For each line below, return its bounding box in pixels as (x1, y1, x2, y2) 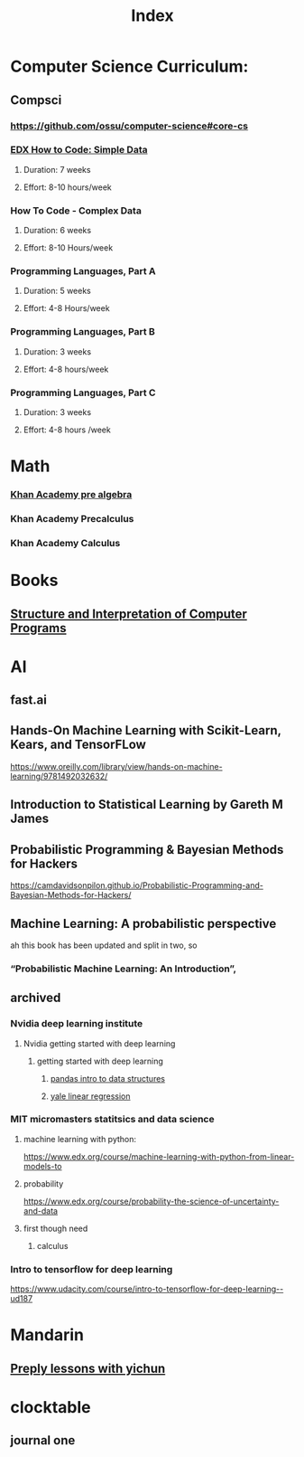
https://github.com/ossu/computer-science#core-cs (10, 119, 249, 132)
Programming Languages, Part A (10, 265, 156, 278)
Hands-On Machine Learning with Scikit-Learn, (10, 723, 282, 738)
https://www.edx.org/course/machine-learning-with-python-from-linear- (23, 1150, 295, 1162)
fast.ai (10, 693, 48, 708)
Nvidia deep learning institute (10, 1017, 143, 1030)
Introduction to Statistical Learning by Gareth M (10, 797, 283, 812)
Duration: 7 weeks (23, 164, 91, 175)
